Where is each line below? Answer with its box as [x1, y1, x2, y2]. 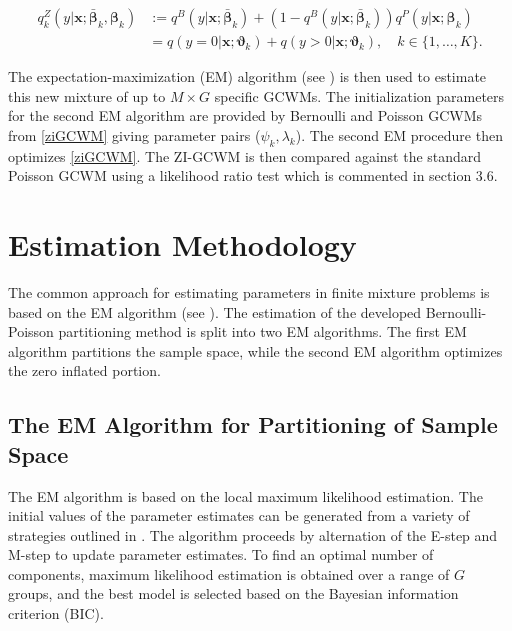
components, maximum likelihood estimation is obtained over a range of [8, 563, 450, 584]
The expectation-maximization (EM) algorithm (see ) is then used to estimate [8, 66, 487, 87]
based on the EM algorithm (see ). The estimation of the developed [8, 301, 422, 322]
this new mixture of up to [8, 85, 166, 106]
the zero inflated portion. [8, 360, 161, 381]
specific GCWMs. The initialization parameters [214, 85, 505, 106]
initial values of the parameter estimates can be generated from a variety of [8, 505, 470, 526]
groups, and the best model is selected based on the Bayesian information [8, 583, 459, 604]
